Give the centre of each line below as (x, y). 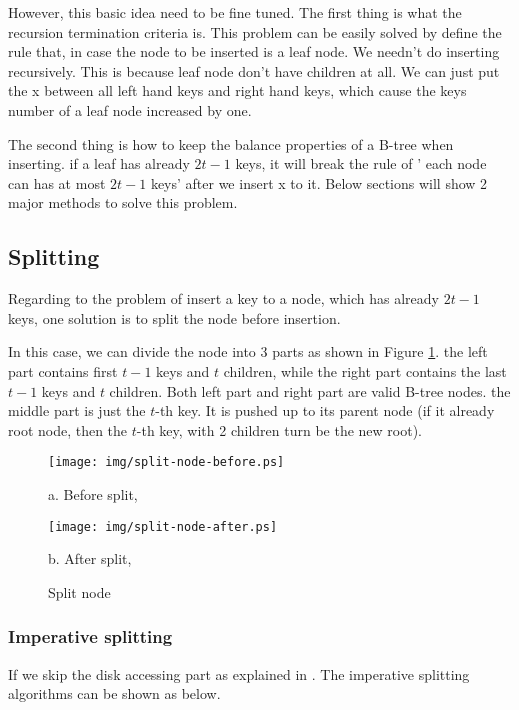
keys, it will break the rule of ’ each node (361, 163)
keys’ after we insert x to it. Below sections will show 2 (319, 182)
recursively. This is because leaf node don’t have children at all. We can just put (254, 70)
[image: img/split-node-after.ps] (163, 526)
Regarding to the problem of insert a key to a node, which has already (224, 298)
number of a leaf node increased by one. (130, 109)
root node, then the (68, 429)
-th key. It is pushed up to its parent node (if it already (325, 410)
